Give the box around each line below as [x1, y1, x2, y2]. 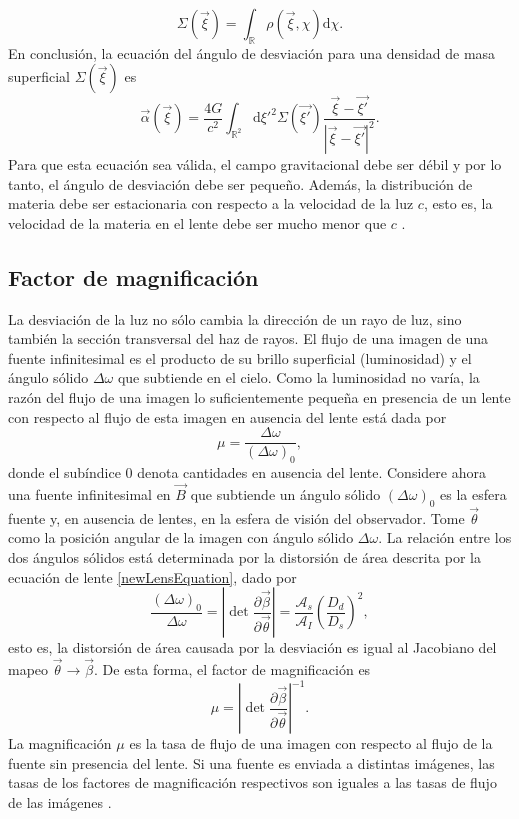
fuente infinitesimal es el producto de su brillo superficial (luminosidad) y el [8, 347, 472, 368]
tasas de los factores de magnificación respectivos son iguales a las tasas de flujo [8, 772, 497, 793]
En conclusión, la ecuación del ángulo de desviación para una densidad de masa [8, 42, 496, 63]
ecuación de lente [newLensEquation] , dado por [8, 566, 297, 587]
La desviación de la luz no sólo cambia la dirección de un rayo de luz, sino [8, 308, 462, 329]
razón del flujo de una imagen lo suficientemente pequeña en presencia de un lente [8, 386, 511, 407]
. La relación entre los [378, 527, 512, 548]
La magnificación [8, 733, 112, 754]
